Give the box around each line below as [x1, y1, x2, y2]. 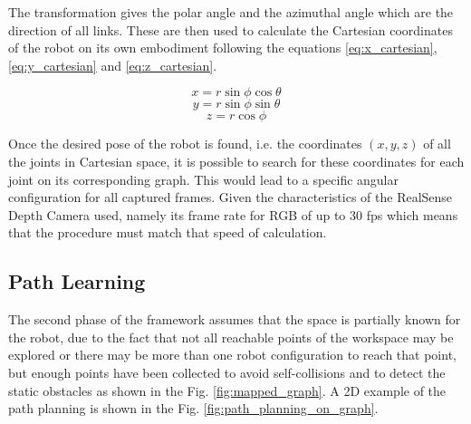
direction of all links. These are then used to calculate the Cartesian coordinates [8, 20, 453, 39]
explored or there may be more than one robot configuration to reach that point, [8, 345, 457, 364]
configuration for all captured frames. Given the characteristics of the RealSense [8, 188, 453, 207]
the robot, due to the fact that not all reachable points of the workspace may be [8, 327, 454, 346]
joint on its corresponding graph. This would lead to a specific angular [8, 169, 399, 188]
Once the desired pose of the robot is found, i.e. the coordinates [8, 134, 362, 153]
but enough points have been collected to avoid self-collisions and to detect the [8, 362, 446, 381]
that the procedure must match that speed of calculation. [8, 223, 327, 242]
